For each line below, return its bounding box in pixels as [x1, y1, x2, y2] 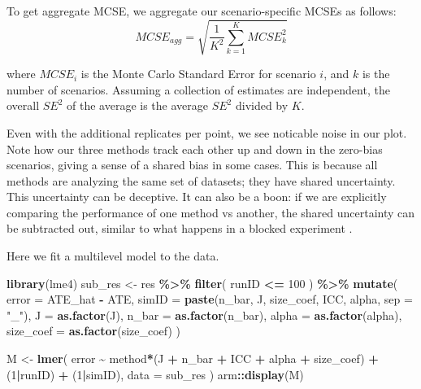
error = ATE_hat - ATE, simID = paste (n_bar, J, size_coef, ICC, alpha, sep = [7, 291, 413, 308]
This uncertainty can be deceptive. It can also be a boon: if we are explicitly [7, 188, 387, 205]
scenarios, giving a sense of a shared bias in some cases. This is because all [7, 156, 378, 173]
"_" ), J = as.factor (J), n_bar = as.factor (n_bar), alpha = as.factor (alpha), [7, 306, 402, 323]
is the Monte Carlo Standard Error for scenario [80, 65, 316, 82]
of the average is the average [67, 97, 209, 114]
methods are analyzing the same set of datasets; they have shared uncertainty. [7, 172, 396, 189]
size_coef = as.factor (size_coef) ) [7, 322, 181, 339]
